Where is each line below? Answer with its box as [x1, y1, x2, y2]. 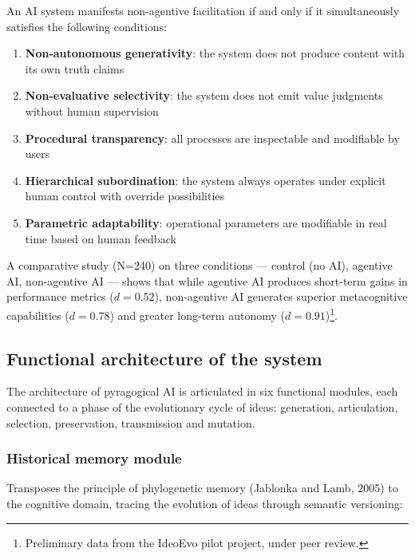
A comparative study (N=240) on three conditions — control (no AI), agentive [6, 257, 393, 274]
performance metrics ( [6, 288, 114, 305]
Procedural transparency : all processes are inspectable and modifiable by [25, 129, 400, 146]
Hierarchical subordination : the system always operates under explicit [25, 172, 386, 188]
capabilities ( [6, 306, 69, 323]
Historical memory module [6, 448, 182, 468]
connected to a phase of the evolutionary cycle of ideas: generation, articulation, [6, 398, 398, 415]
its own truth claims [25, 60, 125, 77]
